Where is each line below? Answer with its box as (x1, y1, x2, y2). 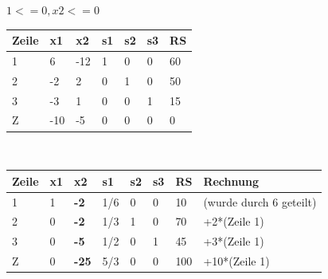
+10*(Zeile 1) (203, 253, 270, 269)
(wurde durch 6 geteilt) (203, 193, 317, 210)
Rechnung (203, 172, 259, 189)
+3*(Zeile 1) (203, 233, 264, 250)
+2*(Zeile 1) (203, 213, 264, 230)
